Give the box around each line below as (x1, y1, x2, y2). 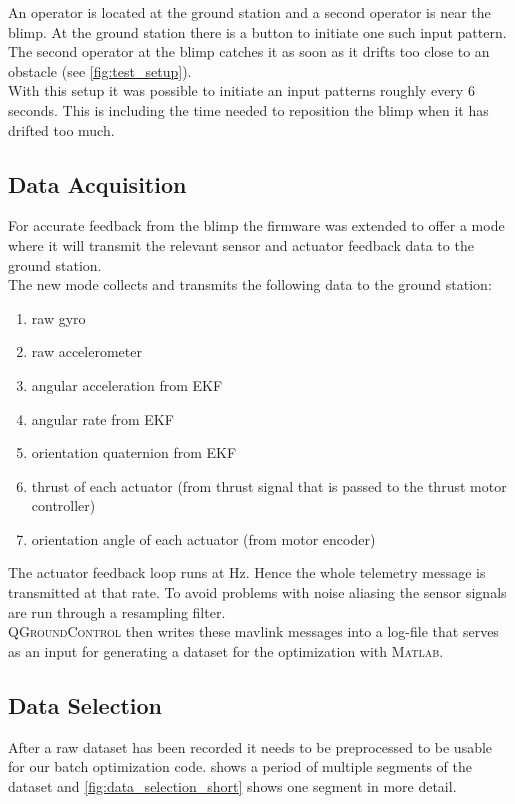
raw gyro (31, 307, 86, 328)
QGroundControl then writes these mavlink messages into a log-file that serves (8, 621, 499, 642)
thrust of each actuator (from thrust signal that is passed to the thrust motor (31, 475, 507, 496)
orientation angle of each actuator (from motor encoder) (31, 528, 376, 549)
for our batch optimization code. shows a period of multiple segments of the (8, 756, 472, 777)
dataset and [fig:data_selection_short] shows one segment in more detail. (8, 775, 457, 796)
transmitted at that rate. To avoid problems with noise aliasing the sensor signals (8, 582, 507, 603)
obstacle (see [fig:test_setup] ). (8, 60, 192, 81)
